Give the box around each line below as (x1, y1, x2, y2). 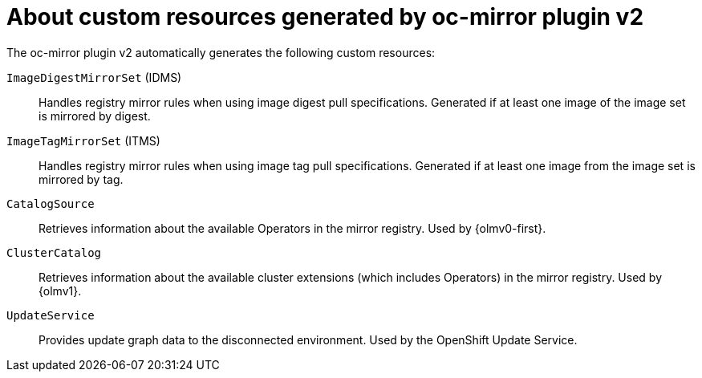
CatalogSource (6, 197, 95, 210)
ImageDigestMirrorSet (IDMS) (6, 70, 182, 84)
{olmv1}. (39, 283, 82, 298)
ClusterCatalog (6, 246, 102, 259)
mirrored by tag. (39, 172, 124, 186)
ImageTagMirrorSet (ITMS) (6, 133, 160, 148)
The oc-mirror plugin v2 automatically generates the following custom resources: (6, 45, 436, 59)
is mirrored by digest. (39, 108, 151, 123)
